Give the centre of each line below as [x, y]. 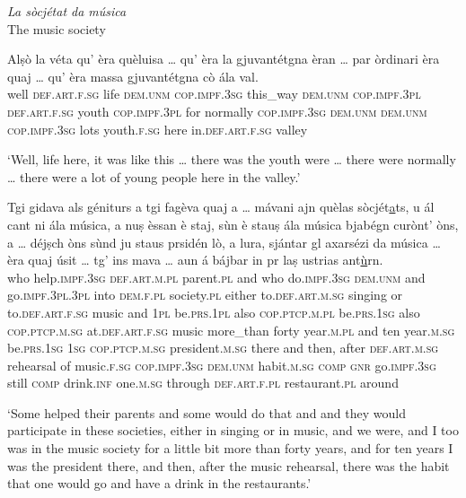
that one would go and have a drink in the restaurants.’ [159, 483]
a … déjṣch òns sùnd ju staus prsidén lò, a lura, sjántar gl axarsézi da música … [224, 242]
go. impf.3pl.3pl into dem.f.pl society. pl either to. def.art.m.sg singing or [205, 295]
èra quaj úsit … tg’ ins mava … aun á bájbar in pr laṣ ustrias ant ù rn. [195, 260]
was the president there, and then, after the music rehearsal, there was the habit [229, 465]
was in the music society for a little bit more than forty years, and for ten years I [230, 448]
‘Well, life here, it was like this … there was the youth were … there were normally [232, 159]
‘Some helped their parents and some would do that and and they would [207, 412]
